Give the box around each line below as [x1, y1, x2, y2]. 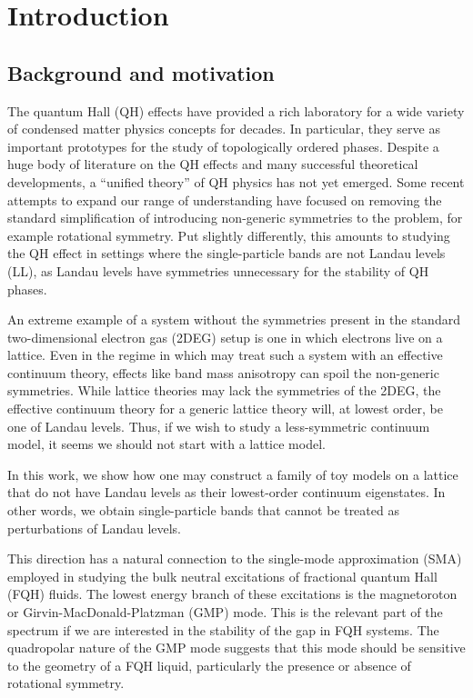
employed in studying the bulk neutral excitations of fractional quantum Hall [7, 566, 438, 585]
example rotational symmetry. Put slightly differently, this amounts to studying [7, 225, 450, 244]
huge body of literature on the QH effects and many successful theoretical [7, 155, 418, 174]
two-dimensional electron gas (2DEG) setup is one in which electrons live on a [7, 327, 443, 346]
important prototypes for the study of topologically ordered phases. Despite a [7, 136, 439, 155]
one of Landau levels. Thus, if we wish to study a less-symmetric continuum [7, 416, 430, 435]
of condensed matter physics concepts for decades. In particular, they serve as [7, 119, 440, 138]
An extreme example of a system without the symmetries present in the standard [7, 310, 460, 329]
